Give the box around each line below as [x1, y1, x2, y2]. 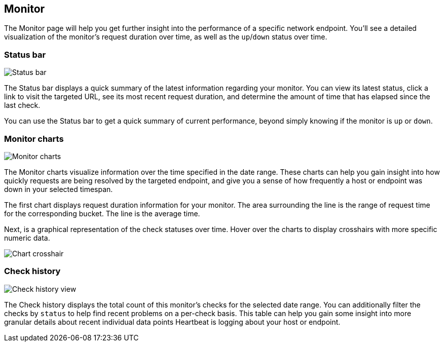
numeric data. [4, 233, 50, 242]
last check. [4, 101, 41, 110]
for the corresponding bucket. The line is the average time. [4, 209, 200, 218]
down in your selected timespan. [4, 184, 113, 194]
